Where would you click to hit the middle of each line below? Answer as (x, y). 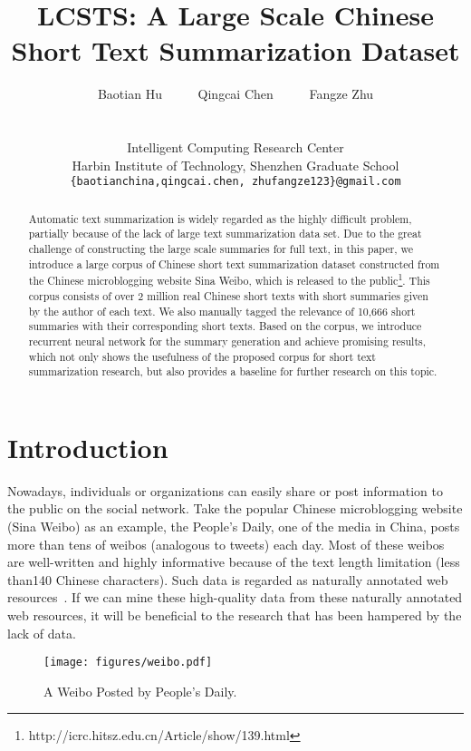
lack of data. (42, 633)
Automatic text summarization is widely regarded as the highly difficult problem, (220, 218)
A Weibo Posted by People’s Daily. (140, 691)
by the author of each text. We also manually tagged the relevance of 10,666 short (222, 311)
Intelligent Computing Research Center (235, 147)
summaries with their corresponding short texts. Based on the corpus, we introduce (225, 326)
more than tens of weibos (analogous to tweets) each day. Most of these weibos (226, 544)
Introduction (88, 447)
